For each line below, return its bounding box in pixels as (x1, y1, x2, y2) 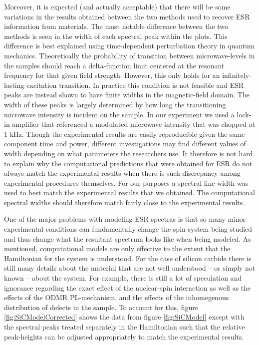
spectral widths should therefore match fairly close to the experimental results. (4, 197, 245, 207)
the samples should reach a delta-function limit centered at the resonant (4, 60, 225, 70)
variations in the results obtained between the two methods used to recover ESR (4, 11, 250, 21)
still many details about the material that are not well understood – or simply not (4, 263, 256, 273)
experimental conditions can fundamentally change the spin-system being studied (4, 224, 253, 234)
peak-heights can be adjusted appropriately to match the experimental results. (4, 331, 244, 342)
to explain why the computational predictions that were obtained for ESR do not (4, 158, 253, 168)
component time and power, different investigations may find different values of (4, 138, 246, 149)
